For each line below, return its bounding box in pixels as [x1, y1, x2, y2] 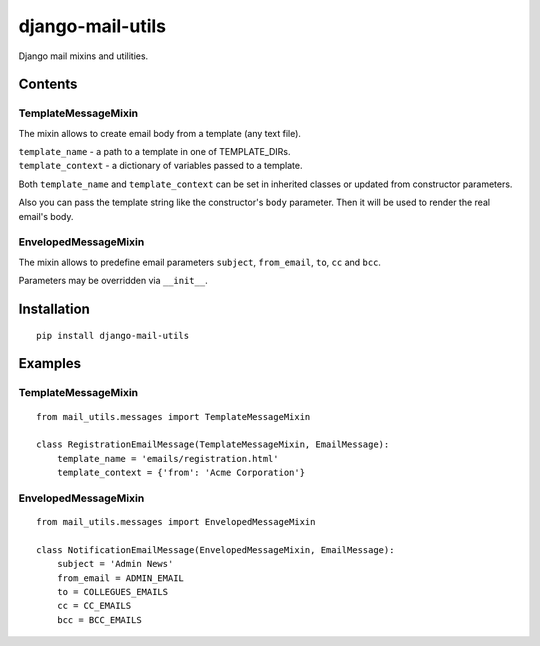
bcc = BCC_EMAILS [56, 614, 142, 625]
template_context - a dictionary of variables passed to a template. [18, 160, 303, 172]
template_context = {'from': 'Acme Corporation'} [56, 467, 305, 479]
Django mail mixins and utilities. [18, 50, 149, 62]
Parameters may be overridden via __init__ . [18, 275, 209, 287]
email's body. [18, 210, 74, 222]
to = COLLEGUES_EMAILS [56, 586, 169, 598]
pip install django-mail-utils [36, 330, 190, 341]
